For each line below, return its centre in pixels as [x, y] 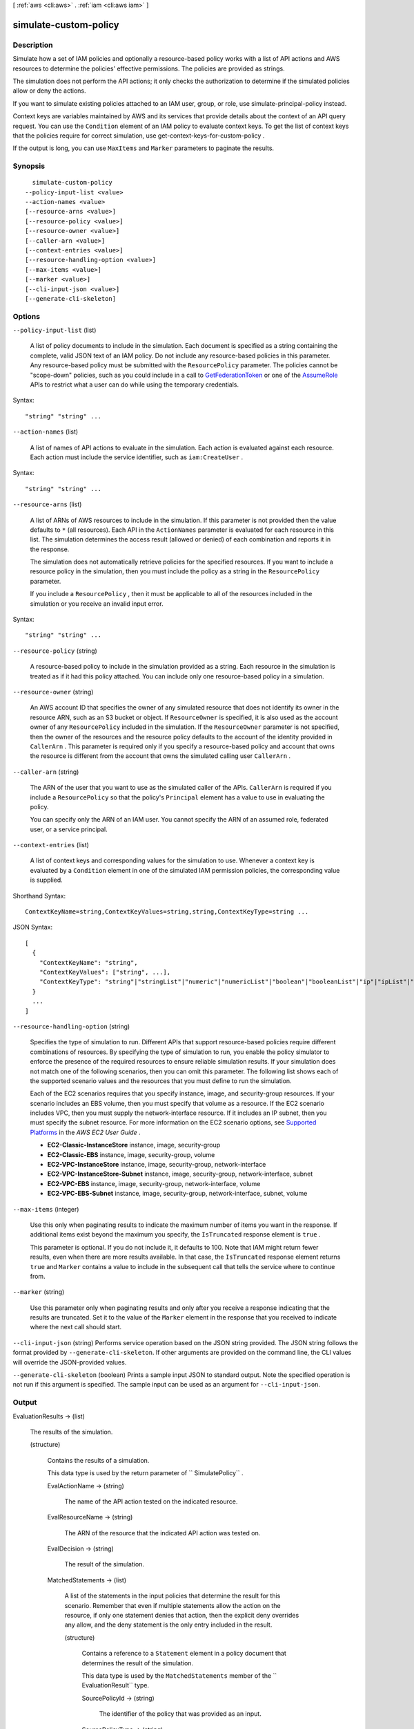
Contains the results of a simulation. [98, 1460]
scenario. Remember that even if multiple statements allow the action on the [172, 1605]
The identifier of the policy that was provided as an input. [180, 1714]
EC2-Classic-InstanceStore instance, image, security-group [134, 1145]
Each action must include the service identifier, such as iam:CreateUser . [137, 457]
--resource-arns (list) [47, 504]
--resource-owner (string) [53, 692]
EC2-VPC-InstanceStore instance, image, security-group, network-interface [157, 1165]
